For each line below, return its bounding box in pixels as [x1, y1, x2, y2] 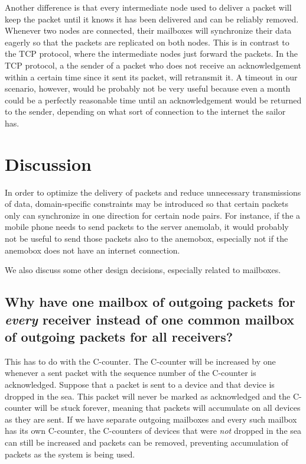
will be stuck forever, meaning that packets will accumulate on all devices [34, 401, 301, 414]
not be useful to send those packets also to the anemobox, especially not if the [5, 232, 288, 245]
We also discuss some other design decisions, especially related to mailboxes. [5, 264, 281, 276]
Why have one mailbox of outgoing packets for [5, 293, 295, 311]
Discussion [5, 151, 92, 176]
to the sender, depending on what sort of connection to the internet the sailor [5, 105, 286, 118]
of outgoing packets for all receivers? [5, 327, 233, 345]
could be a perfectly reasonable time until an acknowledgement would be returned [5, 93, 302, 106]
